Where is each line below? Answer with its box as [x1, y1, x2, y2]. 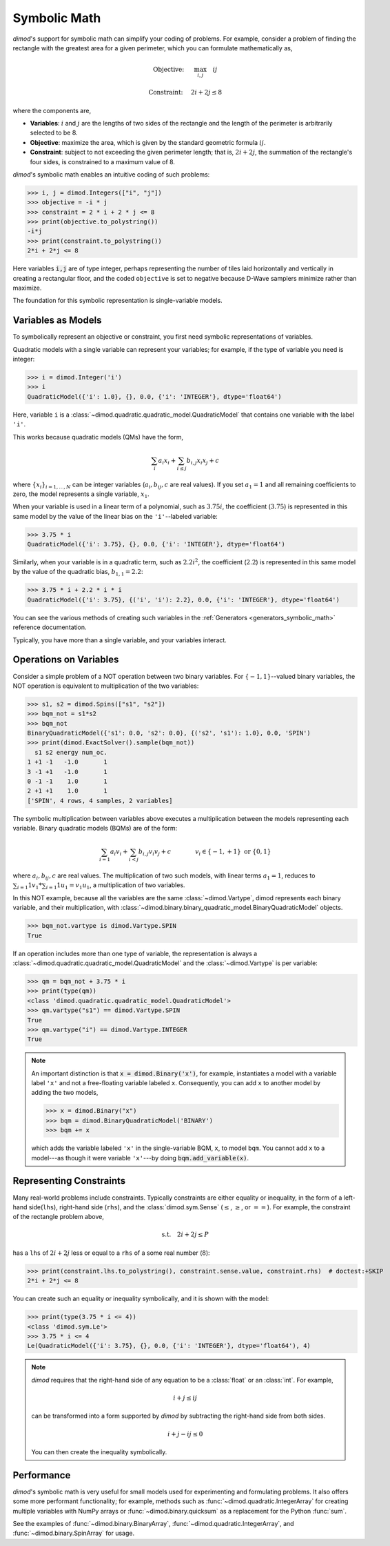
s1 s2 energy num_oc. [34, 749, 108, 756]
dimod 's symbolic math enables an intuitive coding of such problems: [12, 170, 210, 179]
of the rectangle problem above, [12, 1213, 105, 1221]
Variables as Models [12, 315, 102, 326]
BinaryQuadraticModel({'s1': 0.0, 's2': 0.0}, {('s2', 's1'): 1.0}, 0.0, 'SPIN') [27, 729, 311, 737]
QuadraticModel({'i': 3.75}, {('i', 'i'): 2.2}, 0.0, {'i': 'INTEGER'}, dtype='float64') [27, 595, 340, 604]
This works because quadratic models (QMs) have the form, [12, 433, 184, 441]
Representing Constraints [12, 1175, 126, 1187]
